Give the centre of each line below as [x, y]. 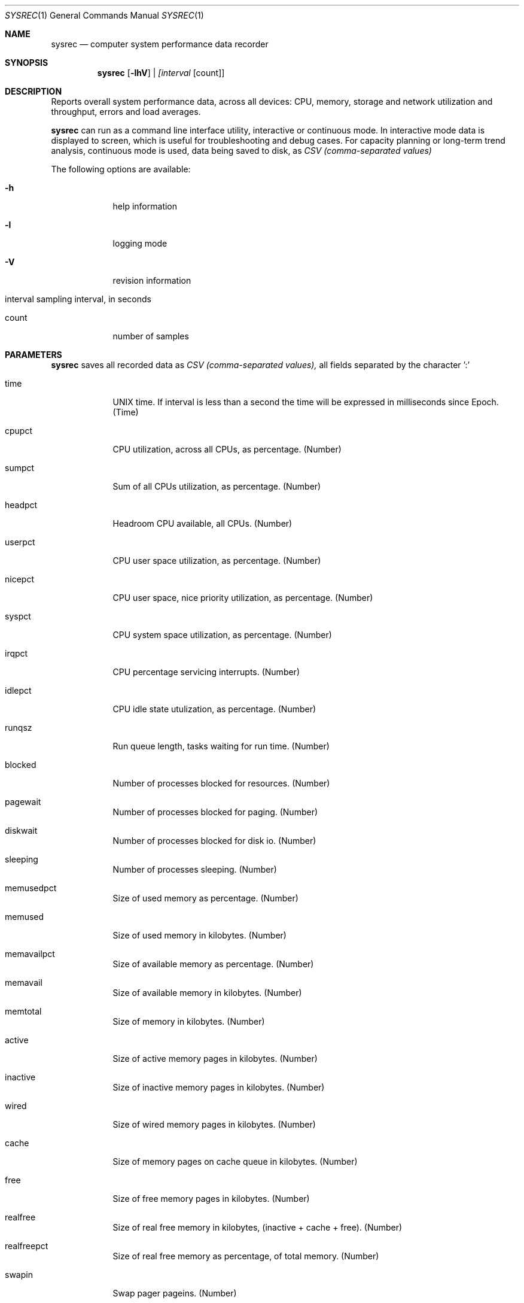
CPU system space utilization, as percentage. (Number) [222, 635]
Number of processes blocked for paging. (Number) [215, 812]
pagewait [23, 802]
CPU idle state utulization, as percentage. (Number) [214, 709]
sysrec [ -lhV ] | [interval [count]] [161, 73]
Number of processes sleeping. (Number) [195, 869]
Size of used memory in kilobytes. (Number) [199, 935]
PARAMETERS [33, 355]
